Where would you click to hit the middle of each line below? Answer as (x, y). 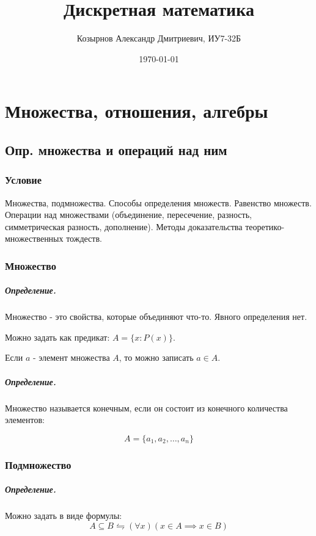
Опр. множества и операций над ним (116, 149)
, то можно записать (156, 357)
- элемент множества (71, 357)
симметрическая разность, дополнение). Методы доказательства (124, 226)
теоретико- (265, 226)
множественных (34, 238)
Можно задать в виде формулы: (64, 516)
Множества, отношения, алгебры (137, 111)
